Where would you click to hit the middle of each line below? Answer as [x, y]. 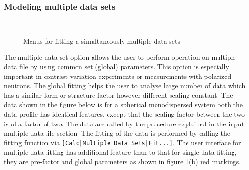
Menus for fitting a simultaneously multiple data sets [102, 40]
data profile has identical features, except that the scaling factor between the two [124, 114]
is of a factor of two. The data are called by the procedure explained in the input [124, 123]
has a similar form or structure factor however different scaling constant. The [118, 95]
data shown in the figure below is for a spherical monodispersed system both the [124, 104]
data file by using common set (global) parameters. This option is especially [117, 66]
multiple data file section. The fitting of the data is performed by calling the [117, 133]
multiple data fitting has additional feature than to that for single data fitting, [120, 152]
